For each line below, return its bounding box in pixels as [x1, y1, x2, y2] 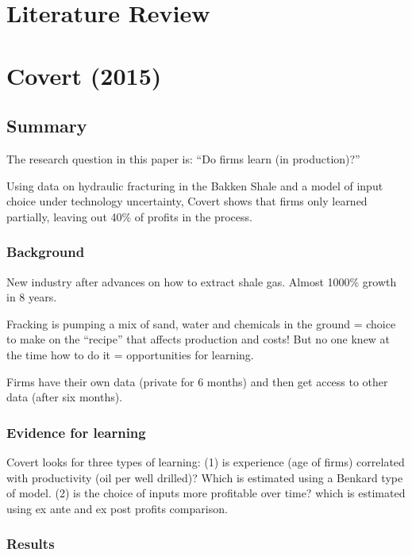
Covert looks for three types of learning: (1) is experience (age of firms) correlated [6, 453, 405, 470]
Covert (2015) [6, 59, 162, 91]
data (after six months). [6, 389, 123, 405]
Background [6, 242, 85, 262]
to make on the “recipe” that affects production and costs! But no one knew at [6, 331, 391, 347]
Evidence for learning [6, 422, 146, 442]
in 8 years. [6, 289, 57, 305]
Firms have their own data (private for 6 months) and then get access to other [6, 373, 388, 389]
